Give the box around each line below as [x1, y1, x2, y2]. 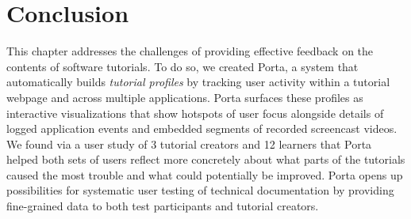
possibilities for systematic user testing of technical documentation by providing [6, 182, 394, 198]
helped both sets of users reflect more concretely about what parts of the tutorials [6, 151, 405, 168]
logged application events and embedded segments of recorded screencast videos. [6, 120, 398, 137]
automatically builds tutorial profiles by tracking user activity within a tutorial [6, 74, 390, 90]
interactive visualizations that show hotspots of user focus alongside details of [6, 104, 384, 121]
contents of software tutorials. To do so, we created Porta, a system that [6, 58, 359, 74]
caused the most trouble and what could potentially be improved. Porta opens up [6, 166, 403, 183]
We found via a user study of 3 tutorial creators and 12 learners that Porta [6, 135, 372, 152]
